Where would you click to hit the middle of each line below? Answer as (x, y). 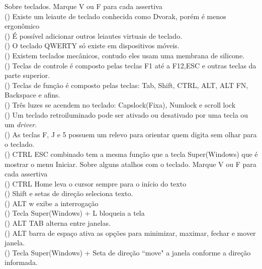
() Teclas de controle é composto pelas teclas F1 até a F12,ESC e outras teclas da (130, 65)
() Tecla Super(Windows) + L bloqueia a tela (75, 213)
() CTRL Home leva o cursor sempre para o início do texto (96, 183)
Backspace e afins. (32, 95)
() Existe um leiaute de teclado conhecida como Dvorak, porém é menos (115, 16)
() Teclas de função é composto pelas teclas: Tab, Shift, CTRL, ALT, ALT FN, (126, 85)
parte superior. (27, 75)
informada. (21, 262)
